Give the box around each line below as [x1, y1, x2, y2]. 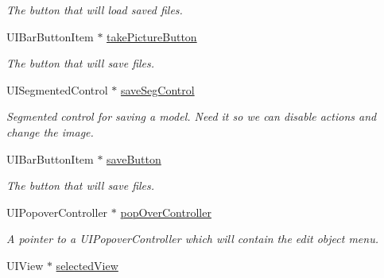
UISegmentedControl [6, 81, 108, 98]
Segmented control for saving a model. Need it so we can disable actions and [6, 108, 377, 125]
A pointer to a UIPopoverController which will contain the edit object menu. [6, 230, 378, 247]
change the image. [6, 123, 94, 140]
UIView [6, 257, 44, 273]
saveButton [107, 150, 161, 167]
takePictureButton [107, 28, 197, 44]
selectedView [56, 257, 118, 273]
